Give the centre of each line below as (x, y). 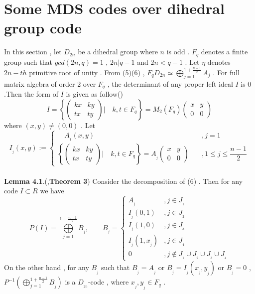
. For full (226, 73)
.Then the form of (31, 94)
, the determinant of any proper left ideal (170, 83)
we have (52, 191)
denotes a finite (224, 52)
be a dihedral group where (118, 52)
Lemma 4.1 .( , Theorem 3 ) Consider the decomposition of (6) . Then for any (124, 181)
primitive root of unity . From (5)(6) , (87, 73)
